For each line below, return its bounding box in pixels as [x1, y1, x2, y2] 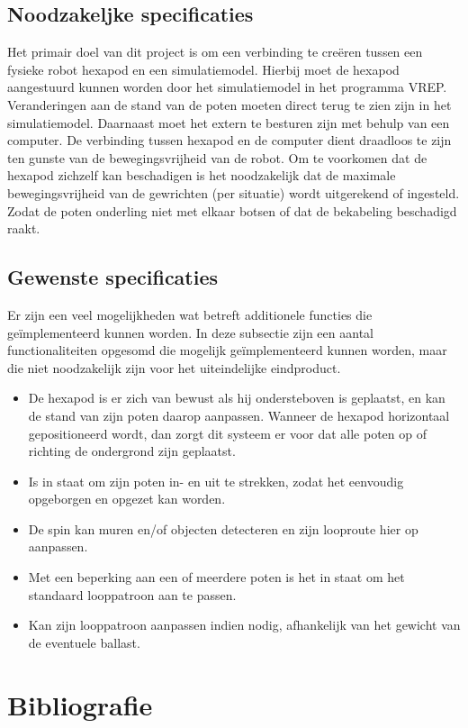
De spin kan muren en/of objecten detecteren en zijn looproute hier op [28, 519, 418, 538]
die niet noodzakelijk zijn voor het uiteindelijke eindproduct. [7, 358, 341, 377]
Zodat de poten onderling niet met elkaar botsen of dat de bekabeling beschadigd [7, 201, 457, 220]
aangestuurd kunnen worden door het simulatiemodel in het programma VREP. [7, 77, 447, 96]
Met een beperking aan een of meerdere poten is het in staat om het [28, 568, 405, 587]
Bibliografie [7, 686, 153, 723]
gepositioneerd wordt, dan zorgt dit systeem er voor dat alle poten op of [28, 423, 427, 442]
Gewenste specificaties [7, 263, 219, 291]
